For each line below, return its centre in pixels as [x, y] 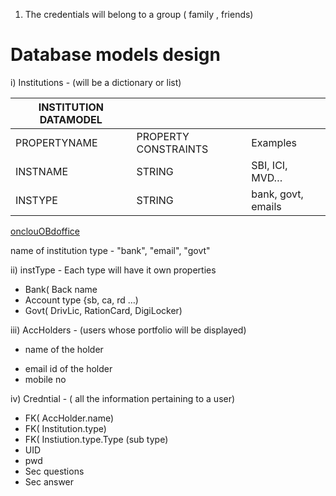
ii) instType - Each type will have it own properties [113, 270]
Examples [274, 142]
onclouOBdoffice [45, 231]
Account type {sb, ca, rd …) [81, 300]
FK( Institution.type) [65, 428]
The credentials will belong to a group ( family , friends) [139, 14]
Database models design [115, 55]
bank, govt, [277, 194]
